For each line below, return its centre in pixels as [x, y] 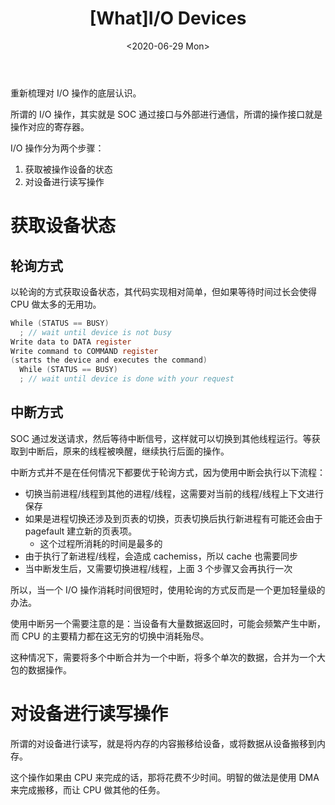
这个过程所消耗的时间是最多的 [101, 543]
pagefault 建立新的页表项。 [81, 531]
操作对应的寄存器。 [50, 126]
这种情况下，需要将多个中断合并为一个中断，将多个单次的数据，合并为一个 [163, 657]
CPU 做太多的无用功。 [56, 304]
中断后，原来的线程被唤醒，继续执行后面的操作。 [128, 451]
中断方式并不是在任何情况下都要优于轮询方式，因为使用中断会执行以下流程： [168, 472]
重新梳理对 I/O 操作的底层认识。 [76, 93]
